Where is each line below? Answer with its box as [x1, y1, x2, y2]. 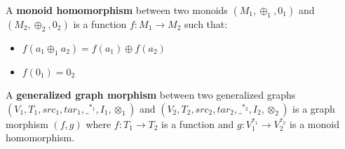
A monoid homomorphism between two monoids [6, 3, 228, 17]
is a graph [292, 101, 335, 115]
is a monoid [290, 116, 339, 131]
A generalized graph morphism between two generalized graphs [6, 87, 296, 101]
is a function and [161, 116, 234, 131]
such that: [184, 17, 228, 31]
